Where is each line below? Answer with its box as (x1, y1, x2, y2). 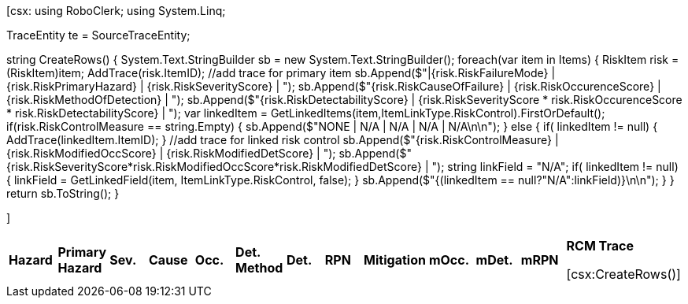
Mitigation (364, 252, 426, 268)
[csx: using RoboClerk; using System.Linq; (6, 4, 226, 17)
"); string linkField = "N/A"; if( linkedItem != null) (431, 160, 679, 173)
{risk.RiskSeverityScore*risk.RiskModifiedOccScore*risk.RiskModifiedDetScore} (6, 160, 422, 173)
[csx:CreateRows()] (566, 266, 681, 282)
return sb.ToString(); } (6, 187, 120, 200)
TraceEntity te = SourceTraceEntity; (6, 28, 190, 42)
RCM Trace (566, 238, 634, 254)
